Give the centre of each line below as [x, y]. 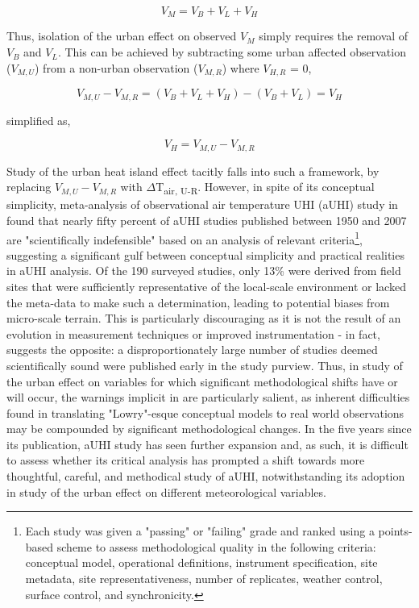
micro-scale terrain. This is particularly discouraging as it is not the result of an [204, 318]
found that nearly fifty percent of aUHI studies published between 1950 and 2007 [207, 220]
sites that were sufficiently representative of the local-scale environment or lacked [206, 286]
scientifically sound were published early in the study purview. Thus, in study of [205, 365]
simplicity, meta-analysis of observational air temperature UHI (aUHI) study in [202, 204]
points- [395, 531]
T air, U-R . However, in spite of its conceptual [265, 187]
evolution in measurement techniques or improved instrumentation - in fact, [193, 333]
